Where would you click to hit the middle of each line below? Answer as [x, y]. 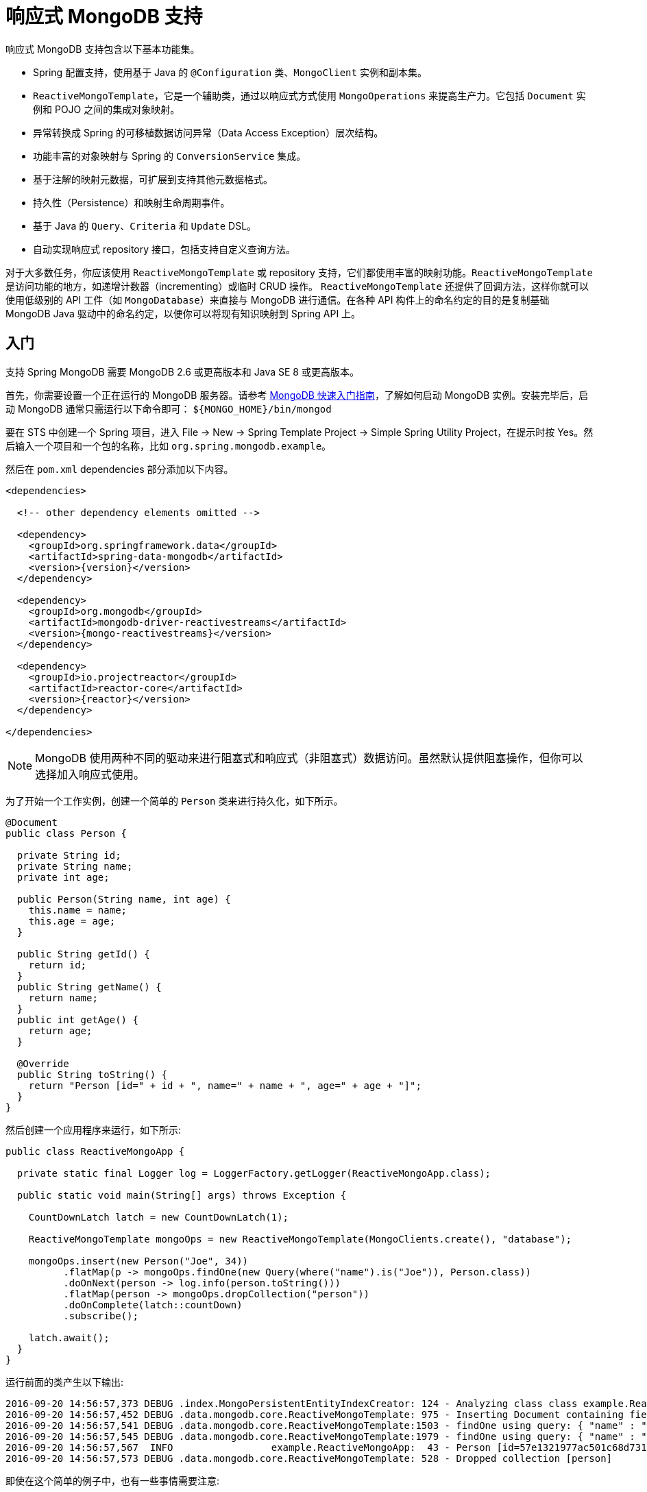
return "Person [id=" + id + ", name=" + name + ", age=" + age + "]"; [225, 1085]
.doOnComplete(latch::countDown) [153, 1305]
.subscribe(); [101, 1316]
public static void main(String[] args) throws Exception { [182, 1195]
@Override [43, 1063]
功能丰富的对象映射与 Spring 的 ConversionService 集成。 [170, 156]
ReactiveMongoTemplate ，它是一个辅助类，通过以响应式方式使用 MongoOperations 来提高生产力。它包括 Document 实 [309, 95]
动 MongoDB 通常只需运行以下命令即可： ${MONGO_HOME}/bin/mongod [169, 408]
